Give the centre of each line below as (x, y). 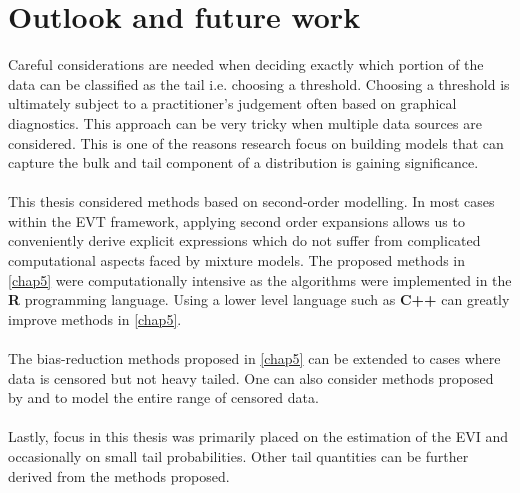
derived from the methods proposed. (119, 475)
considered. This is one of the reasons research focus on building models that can (256, 142)
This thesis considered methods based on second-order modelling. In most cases (251, 201)
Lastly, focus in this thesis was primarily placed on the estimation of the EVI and (258, 436)
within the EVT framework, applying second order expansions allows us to (236, 220)
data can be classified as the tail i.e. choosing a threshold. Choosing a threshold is (259, 83)
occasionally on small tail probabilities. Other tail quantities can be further (238, 456)
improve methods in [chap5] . (95, 318)
